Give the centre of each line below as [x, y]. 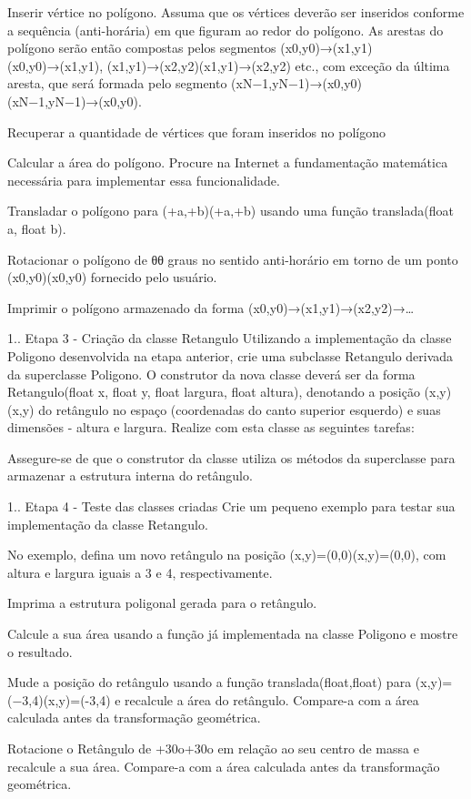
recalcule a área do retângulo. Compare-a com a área [272, 699]
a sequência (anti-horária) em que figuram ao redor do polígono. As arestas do [225, 30]
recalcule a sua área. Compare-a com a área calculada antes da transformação [224, 766]
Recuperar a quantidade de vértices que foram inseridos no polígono [196, 131]
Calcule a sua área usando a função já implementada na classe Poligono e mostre [233, 634]
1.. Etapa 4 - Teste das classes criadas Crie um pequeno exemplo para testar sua [231, 506]
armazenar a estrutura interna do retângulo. [130, 475]
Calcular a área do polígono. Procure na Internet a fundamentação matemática [228, 162]
